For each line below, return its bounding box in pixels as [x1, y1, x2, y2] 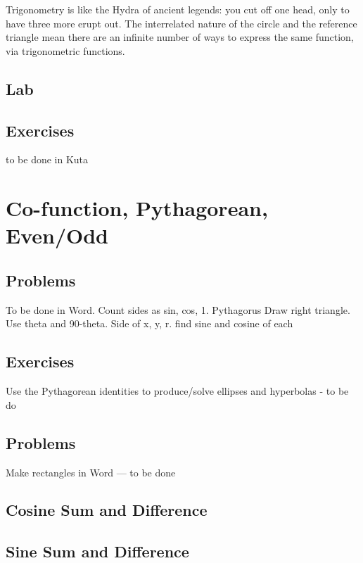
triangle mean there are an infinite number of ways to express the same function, [6, 30, 354, 44]
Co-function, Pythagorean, [6, 194, 268, 222]
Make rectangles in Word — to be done [6, 464, 176, 479]
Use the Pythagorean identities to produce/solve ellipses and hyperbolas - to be [6, 384, 349, 398]
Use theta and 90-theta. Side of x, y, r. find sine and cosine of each [6, 316, 293, 331]
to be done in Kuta [6, 152, 89, 167]
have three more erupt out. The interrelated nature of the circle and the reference [6, 15, 357, 30]
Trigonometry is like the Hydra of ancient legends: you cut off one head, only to [6, 2, 350, 16]
